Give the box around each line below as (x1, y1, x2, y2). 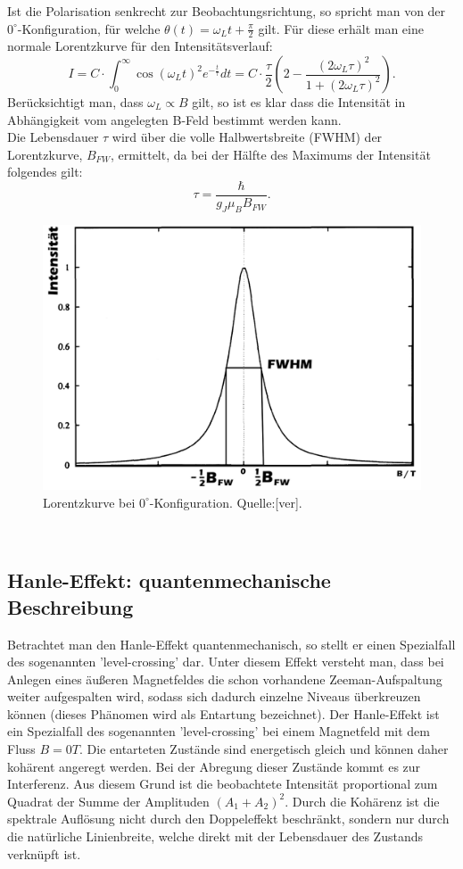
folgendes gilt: (7, 162, 83, 181)
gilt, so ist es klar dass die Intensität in (192, 93, 406, 112)
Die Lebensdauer (7, 128, 99, 146)
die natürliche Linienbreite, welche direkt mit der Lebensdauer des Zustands (7, 827, 424, 846)
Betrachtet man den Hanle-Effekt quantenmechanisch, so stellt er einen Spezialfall (7, 634, 456, 653)
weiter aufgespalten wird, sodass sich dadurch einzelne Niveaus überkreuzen (7, 687, 421, 706)
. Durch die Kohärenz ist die (285, 791, 440, 810)
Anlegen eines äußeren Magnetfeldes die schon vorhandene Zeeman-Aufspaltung (7, 669, 442, 688)
